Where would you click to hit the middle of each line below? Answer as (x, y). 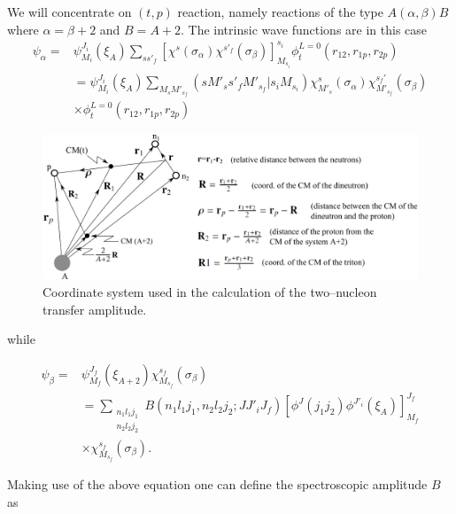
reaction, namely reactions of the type (280, 12)
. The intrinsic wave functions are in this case (304, 29)
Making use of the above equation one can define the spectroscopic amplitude (217, 483)
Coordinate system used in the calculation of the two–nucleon (210, 292)
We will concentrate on (70, 12)
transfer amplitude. (95, 309)
